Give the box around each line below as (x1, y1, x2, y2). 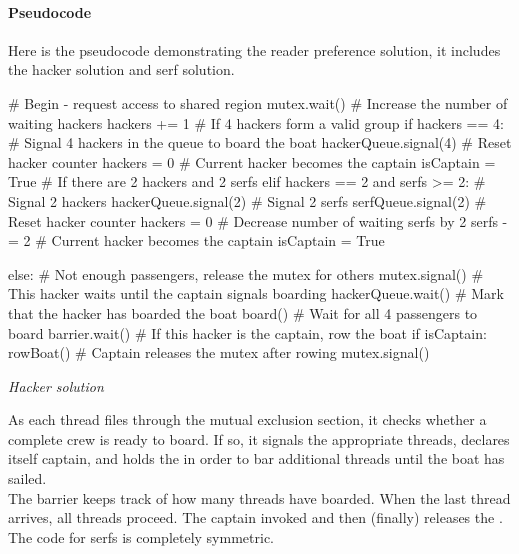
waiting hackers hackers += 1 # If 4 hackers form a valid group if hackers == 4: (8, 112, 504, 133)
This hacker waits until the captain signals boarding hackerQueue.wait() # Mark (8, 283, 504, 304)
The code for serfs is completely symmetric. (8, 526, 274, 547)
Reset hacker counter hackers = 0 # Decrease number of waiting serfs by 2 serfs (8, 210, 498, 231)
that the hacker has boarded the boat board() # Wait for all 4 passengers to (8, 302, 478, 323)
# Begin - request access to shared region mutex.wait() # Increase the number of (8, 92, 508, 113)
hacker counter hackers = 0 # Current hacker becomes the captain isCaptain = (8, 151, 496, 172)
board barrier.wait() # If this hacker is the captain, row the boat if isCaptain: (8, 322, 487, 343)
